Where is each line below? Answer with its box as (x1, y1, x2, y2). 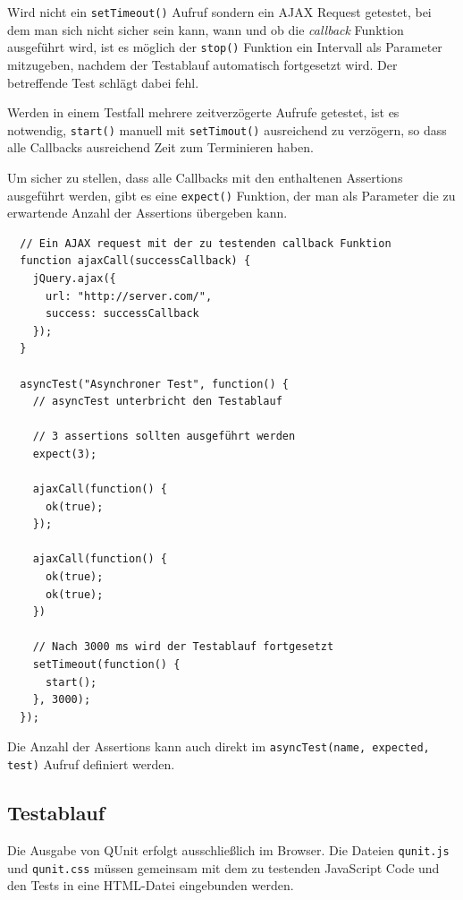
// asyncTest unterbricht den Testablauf (32, 395, 282, 408)
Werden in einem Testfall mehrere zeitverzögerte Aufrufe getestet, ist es (7, 103, 400, 122)
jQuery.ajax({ (32, 271, 116, 285)
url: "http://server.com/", (45, 289, 213, 303)
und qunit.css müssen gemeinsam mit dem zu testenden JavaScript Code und (7, 858, 440, 877)
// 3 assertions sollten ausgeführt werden (32, 430, 296, 443)
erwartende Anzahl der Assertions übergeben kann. (7, 203, 288, 222)
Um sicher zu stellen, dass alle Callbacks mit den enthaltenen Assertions (7, 167, 403, 186)
